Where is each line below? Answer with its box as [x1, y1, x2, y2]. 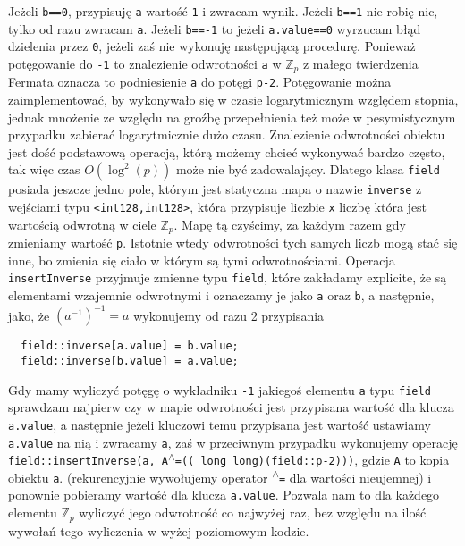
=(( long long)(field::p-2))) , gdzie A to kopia [174, 450, 450, 469]
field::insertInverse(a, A [8, 455, 168, 468]
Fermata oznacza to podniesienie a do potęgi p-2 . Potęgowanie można [8, 72, 392, 91]
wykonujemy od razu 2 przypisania [133, 306, 325, 324]
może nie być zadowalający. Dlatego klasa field [175, 160, 440, 179]
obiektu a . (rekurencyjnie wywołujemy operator [8, 467, 268, 486]
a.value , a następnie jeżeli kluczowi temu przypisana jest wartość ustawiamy [8, 415, 431, 433]
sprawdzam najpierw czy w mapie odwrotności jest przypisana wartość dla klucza [8, 398, 454, 416]
